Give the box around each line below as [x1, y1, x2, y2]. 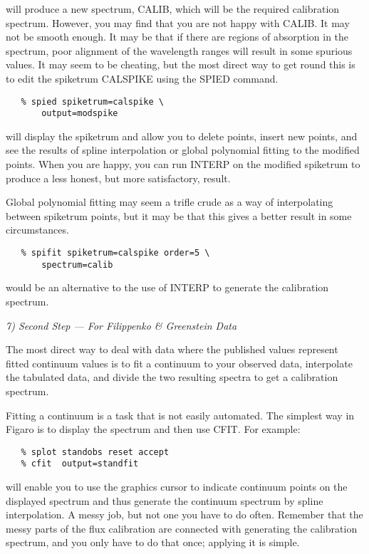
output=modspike [41, 108, 118, 119]
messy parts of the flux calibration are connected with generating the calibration [6, 521, 358, 535]
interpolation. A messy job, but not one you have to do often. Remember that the [6, 507, 363, 522]
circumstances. [6, 222, 69, 237]
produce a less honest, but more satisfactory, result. [6, 170, 231, 185]
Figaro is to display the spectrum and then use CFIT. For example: [6, 422, 301, 437]
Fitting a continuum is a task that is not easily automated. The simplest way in [6, 407, 355, 422]
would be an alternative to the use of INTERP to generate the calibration [6, 280, 329, 295]
